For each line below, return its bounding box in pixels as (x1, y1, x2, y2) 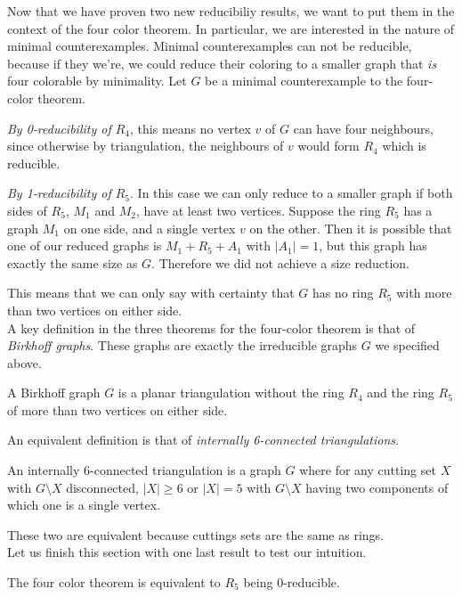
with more (396, 283, 452, 302)
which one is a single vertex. (7, 495, 161, 514)
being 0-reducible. (243, 573, 340, 592)
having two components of (305, 478, 449, 496)
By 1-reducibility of (7, 184, 111, 202)
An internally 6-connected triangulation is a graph (7, 461, 281, 479)
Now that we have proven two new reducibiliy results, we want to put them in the (7, 2, 455, 20)
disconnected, (66, 478, 139, 496)
